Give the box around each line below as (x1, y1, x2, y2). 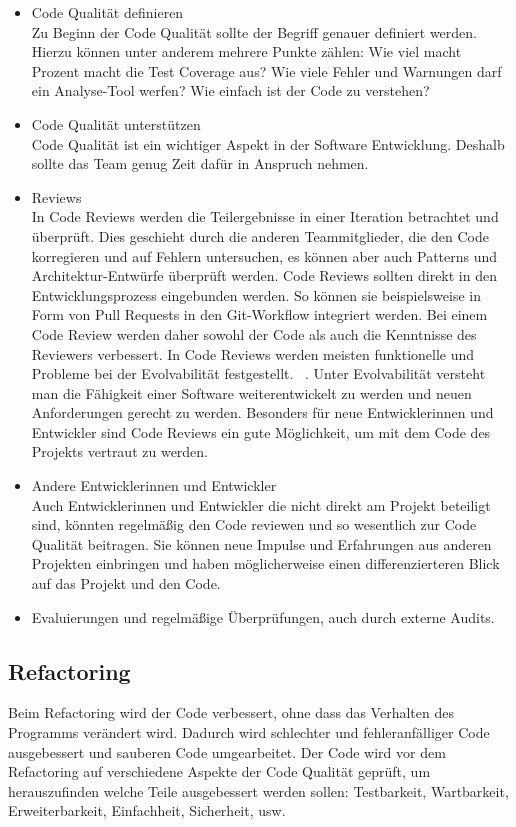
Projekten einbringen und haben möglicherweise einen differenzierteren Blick (31, 553, 500, 574)
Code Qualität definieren (31, 2, 184, 22)
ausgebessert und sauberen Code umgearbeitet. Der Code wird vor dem (8, 741, 446, 762)
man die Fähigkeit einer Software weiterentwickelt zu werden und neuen (31, 382, 472, 403)
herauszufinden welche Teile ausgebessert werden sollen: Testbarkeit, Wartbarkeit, (8, 780, 509, 801)
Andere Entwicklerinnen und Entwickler (31, 475, 277, 496)
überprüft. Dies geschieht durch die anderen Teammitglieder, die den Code (31, 225, 489, 246)
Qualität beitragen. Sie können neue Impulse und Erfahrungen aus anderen (31, 533, 492, 554)
